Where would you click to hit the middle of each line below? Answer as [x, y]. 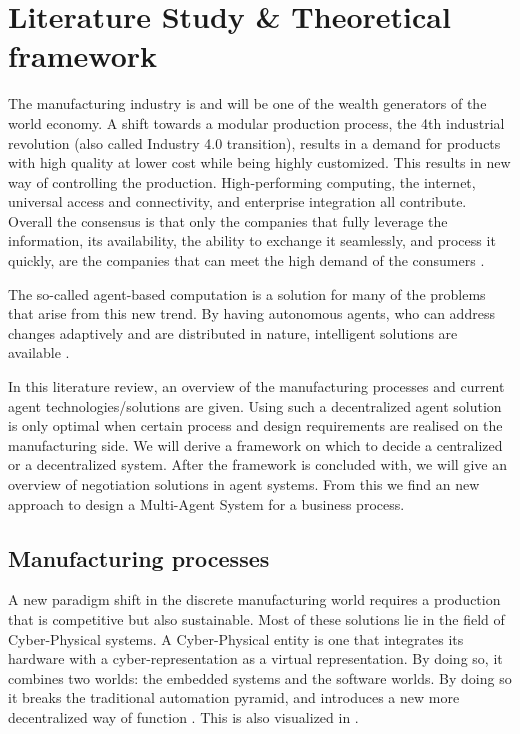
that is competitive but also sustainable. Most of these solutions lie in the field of [256, 618]
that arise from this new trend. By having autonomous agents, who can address [251, 313]
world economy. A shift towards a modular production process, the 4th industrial [256, 122]
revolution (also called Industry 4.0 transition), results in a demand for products [254, 142]
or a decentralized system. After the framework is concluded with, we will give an [257, 464]
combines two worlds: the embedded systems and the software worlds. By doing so [260, 677]
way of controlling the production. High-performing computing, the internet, [242, 181]
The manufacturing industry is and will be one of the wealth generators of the [247, 103]
